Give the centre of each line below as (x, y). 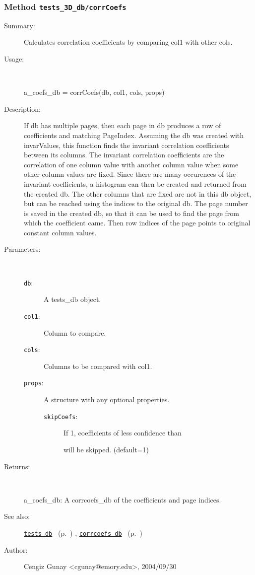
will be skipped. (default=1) (106, 449)
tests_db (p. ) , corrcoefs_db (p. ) (83, 533)
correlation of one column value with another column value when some (131, 164)
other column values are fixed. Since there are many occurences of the (130, 174)
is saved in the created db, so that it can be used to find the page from (131, 213)
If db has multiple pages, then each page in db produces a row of (123, 125)
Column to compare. (75, 332)
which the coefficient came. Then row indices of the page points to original (137, 223)
